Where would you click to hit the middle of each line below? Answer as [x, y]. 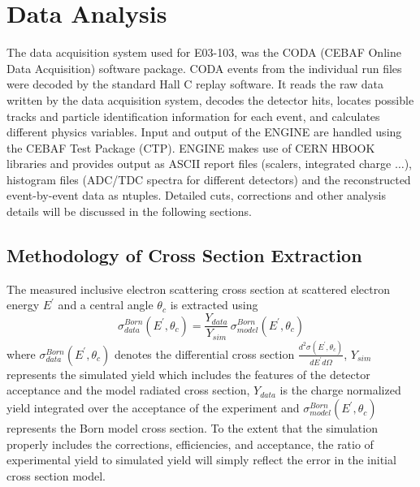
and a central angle [106, 305]
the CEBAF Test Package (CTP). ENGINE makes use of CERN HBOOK [191, 147]
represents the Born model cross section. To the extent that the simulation [192, 428]
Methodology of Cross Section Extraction [184, 255]
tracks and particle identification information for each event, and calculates [193, 116]
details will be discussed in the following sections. [129, 211]
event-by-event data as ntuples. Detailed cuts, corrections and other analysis [197, 195]
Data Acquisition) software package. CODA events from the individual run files [204, 68]
